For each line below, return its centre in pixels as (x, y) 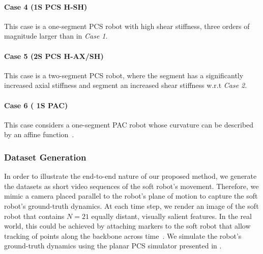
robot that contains (34, 216)
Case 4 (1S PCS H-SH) (46, 6)
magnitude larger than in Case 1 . (56, 36)
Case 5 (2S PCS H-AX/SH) (54, 56)
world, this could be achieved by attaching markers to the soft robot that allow (127, 226)
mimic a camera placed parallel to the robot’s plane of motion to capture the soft (131, 196)
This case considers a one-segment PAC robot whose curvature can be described (129, 124)
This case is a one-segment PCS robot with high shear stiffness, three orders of (127, 26)
